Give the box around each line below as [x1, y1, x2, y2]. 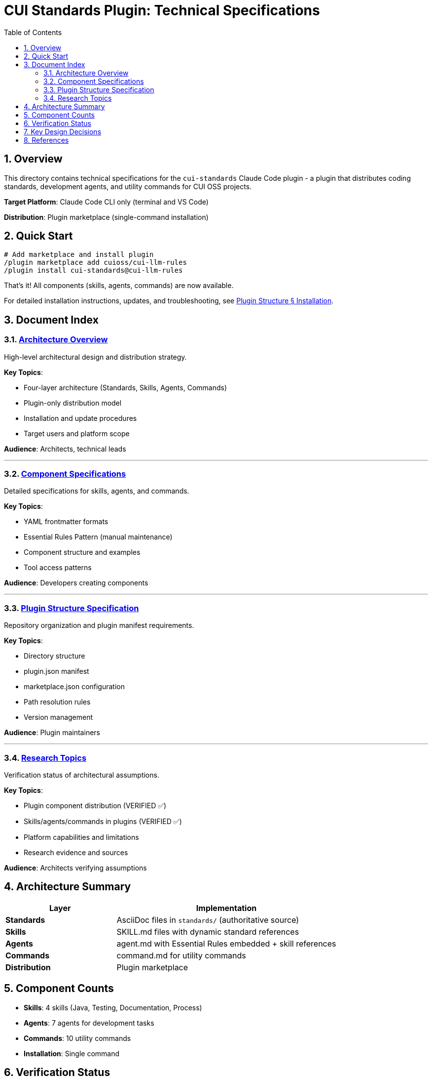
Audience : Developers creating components [4, 579, 148, 587]
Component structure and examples [24, 548, 141, 557]
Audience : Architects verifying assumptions [4, 863, 147, 872]
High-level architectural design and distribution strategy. [4, 352, 187, 361]
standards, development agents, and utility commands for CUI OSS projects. [4, 182, 252, 191]
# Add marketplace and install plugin [4, 250, 154, 259]
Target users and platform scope [24, 429, 130, 438]
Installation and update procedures [24, 414, 137, 422]
